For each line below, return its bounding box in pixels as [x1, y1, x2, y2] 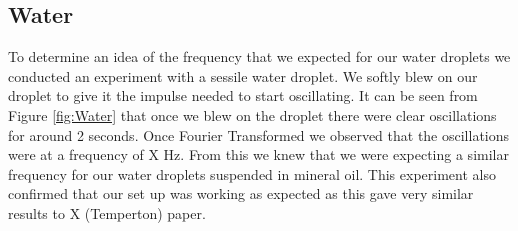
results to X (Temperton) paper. [8, 202, 206, 223]
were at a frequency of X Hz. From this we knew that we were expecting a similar [8, 144, 509, 165]
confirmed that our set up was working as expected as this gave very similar [8, 183, 474, 204]
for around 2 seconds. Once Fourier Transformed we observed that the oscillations [8, 124, 510, 145]
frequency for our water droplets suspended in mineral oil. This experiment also [8, 163, 496, 184]
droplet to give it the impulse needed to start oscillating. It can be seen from [8, 85, 478, 106]
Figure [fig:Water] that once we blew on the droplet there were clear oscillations [8, 104, 497, 125]
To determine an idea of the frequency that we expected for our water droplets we [8, 46, 511, 67]
